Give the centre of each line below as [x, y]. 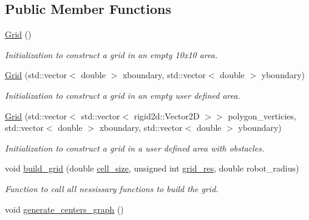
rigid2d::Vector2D [167, 115]
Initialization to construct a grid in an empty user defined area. [123, 95]
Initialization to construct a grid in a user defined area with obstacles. [135, 148]
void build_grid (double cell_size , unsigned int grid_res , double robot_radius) [152, 168]
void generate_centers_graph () [64, 209]
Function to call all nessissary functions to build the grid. [112, 188]
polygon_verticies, [262, 115]
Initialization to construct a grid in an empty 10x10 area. [111, 54]
